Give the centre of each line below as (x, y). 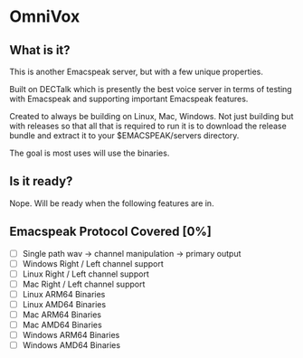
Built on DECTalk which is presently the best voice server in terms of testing (151, 89)
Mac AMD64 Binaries (62, 325)
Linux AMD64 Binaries (64, 304)
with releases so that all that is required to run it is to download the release (148, 126)
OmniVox (45, 17)
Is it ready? (41, 181)
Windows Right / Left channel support (93, 263)
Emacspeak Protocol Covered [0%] (111, 232)
